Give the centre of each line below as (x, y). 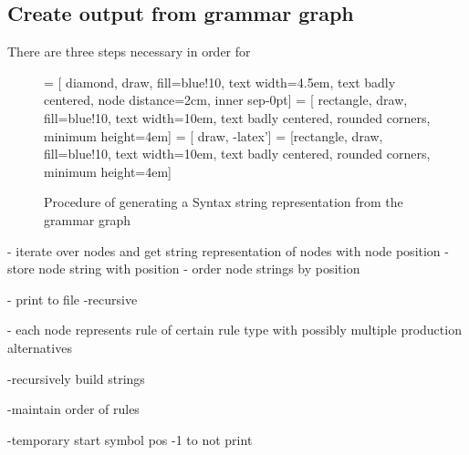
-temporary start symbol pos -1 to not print (130, 439)
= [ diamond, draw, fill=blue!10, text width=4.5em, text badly (220, 82)
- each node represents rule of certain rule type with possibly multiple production (234, 330)
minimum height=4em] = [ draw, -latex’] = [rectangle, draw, (214, 135)
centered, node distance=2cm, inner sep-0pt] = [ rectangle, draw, (226, 100)
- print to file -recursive (73, 299)
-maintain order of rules (73, 409)
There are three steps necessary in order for (129, 52)
